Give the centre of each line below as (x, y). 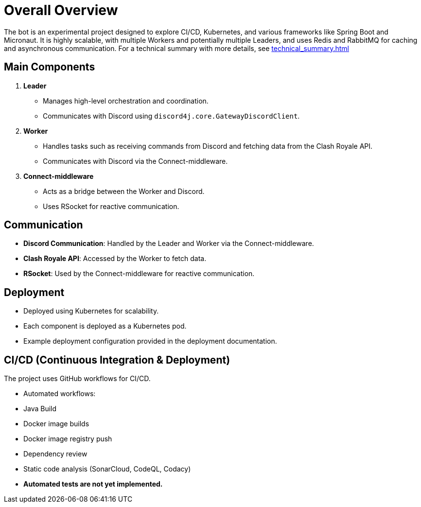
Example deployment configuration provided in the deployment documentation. (150, 341)
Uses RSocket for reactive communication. (111, 206)
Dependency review (55, 454)
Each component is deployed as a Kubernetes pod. (105, 326)
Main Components (50, 67)
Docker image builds (56, 424)
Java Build (40, 409)
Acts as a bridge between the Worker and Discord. (124, 191)
